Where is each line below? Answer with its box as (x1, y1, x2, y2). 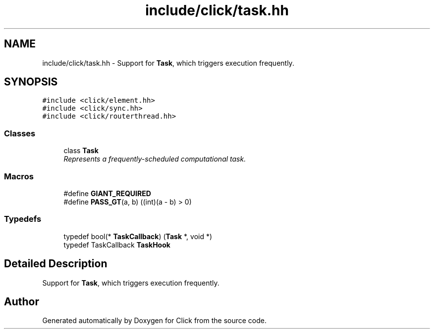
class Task (63, 146, 99, 155)
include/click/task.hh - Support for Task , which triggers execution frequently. (42, 58, 294, 67)
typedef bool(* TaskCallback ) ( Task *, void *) (63, 232, 213, 241)
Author (4, 295, 39, 308)
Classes (4, 128, 36, 138)
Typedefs (4, 214, 42, 224)
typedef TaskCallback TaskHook (63, 240, 170, 249)
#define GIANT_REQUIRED (63, 189, 151, 198)
